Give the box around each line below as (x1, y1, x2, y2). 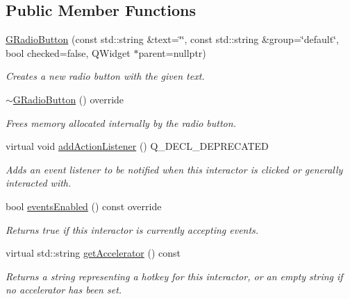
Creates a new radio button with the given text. (6, 69, 205, 83)
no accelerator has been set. (6, 282, 122, 297)
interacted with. (6, 176, 72, 190)
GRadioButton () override (12, 92, 124, 106)
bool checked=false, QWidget (6, 45, 131, 60)
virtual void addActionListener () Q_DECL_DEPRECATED (6, 139, 269, 153)
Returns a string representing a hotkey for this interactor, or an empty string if (6, 268, 343, 283)
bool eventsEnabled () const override (6, 198, 162, 213)
